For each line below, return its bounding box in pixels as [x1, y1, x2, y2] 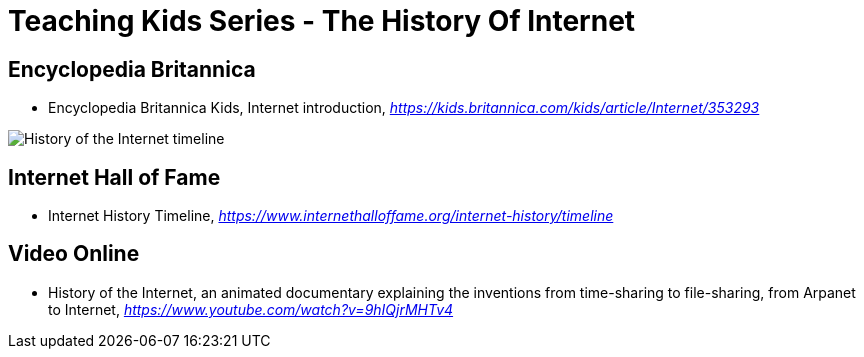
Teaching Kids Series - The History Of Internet [8, 4, 636, 38]
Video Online [8, 241, 140, 267]
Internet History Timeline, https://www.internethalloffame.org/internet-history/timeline [48, 207, 614, 225]
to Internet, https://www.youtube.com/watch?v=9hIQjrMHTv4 [48, 300, 454, 318]
